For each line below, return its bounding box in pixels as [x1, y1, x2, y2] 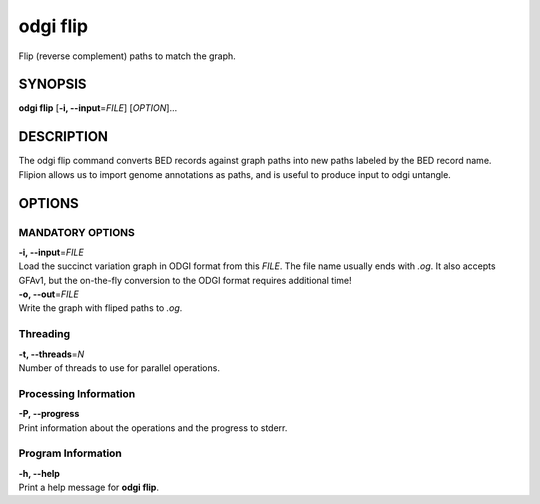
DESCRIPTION [18, 128, 109, 145]
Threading [18, 327, 71, 341]
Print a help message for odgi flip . [18, 481, 160, 494]
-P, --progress [18, 408, 80, 420]
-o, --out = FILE [18, 288, 79, 300]
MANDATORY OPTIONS [18, 225, 135, 239]
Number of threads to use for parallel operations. [18, 362, 220, 374]
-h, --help [18, 467, 60, 479]
